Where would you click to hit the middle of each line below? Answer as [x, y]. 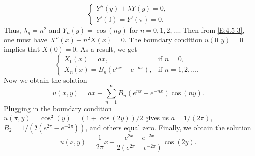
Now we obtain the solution [46, 80]
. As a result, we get [107, 49]
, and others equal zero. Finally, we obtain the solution [168, 127]
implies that [22, 49]
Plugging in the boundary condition [58, 108]
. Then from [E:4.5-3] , [212, 30]
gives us [157, 118]
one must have [26, 39]
